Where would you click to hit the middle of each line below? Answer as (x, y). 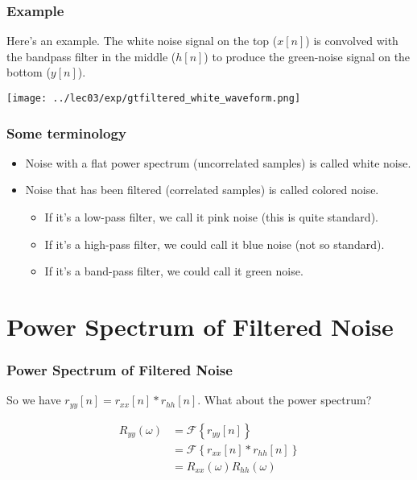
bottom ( (29, 72)
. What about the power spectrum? (285, 400)
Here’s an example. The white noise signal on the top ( (142, 41)
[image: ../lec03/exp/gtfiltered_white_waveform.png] (154, 98)
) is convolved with (352, 41)
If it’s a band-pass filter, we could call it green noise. (174, 271)
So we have (34, 400)
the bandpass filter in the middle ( (91, 56)
